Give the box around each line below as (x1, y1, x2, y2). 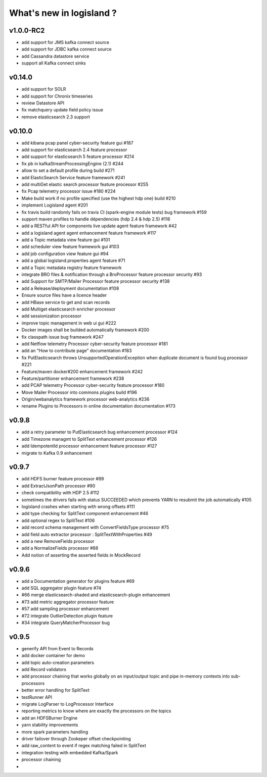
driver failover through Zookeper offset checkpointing (21, 735, 131, 741)
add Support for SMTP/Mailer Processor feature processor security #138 (21, 278, 170, 284)
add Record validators (21, 667, 67, 673)
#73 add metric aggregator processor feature (21, 599, 114, 605)
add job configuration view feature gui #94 (21, 251, 109, 257)
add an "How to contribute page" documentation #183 (21, 348, 132, 354)
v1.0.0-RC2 (9, 26, 45, 35)
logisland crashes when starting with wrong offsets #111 (21, 504, 135, 510)
